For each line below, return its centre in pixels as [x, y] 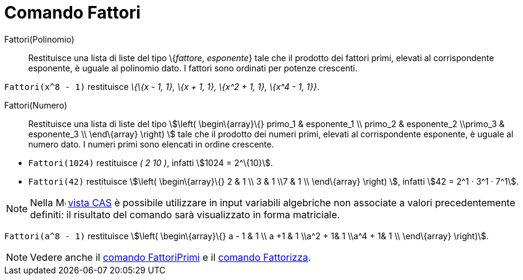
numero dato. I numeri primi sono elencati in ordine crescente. [151, 144]
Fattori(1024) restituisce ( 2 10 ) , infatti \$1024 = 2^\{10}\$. [151, 162]
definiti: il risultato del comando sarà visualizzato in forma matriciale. [185, 214]
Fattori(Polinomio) [39, 39]
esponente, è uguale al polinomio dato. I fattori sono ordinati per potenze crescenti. [193, 68]
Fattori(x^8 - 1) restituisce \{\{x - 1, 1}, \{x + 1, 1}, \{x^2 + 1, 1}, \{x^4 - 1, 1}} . [162, 86]
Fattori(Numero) [36, 105]
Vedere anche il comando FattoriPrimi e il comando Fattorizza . [171, 257]
